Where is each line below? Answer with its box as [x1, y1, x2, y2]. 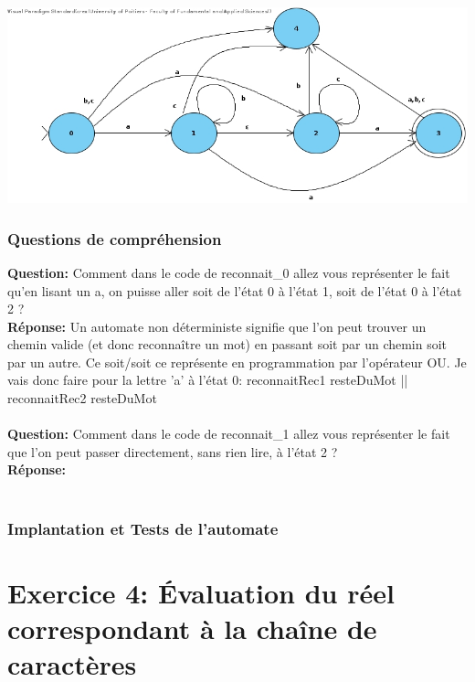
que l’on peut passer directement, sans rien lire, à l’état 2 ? [7, 442, 338, 461]
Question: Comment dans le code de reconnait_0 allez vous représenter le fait [7, 262, 450, 282]
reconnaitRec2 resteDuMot [7, 389, 157, 408]
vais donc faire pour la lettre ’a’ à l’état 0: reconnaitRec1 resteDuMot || [7, 370, 408, 389]
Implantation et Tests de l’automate [7, 517, 279, 539]
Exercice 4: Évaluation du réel [7, 573, 395, 611]
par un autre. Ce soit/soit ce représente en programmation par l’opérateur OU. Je [7, 352, 467, 371]
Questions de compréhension [7, 227, 222, 250]
